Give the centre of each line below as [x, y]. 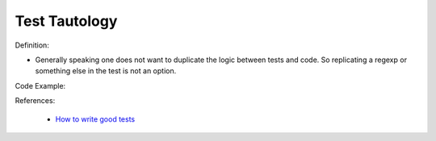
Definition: [32, 45]
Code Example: [40, 85]
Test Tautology [66, 21]
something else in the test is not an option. [106, 71]
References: [35, 101]
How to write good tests [95, 119]
